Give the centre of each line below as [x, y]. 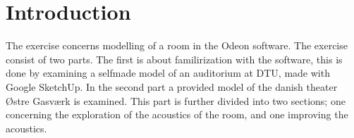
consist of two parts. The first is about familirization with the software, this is [174, 59]
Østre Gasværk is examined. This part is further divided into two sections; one [176, 100]
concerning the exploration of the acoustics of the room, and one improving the [177, 114]
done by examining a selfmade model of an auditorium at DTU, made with [168, 73]
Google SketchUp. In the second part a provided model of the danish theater [172, 86]
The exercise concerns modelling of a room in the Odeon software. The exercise [177, 45]
